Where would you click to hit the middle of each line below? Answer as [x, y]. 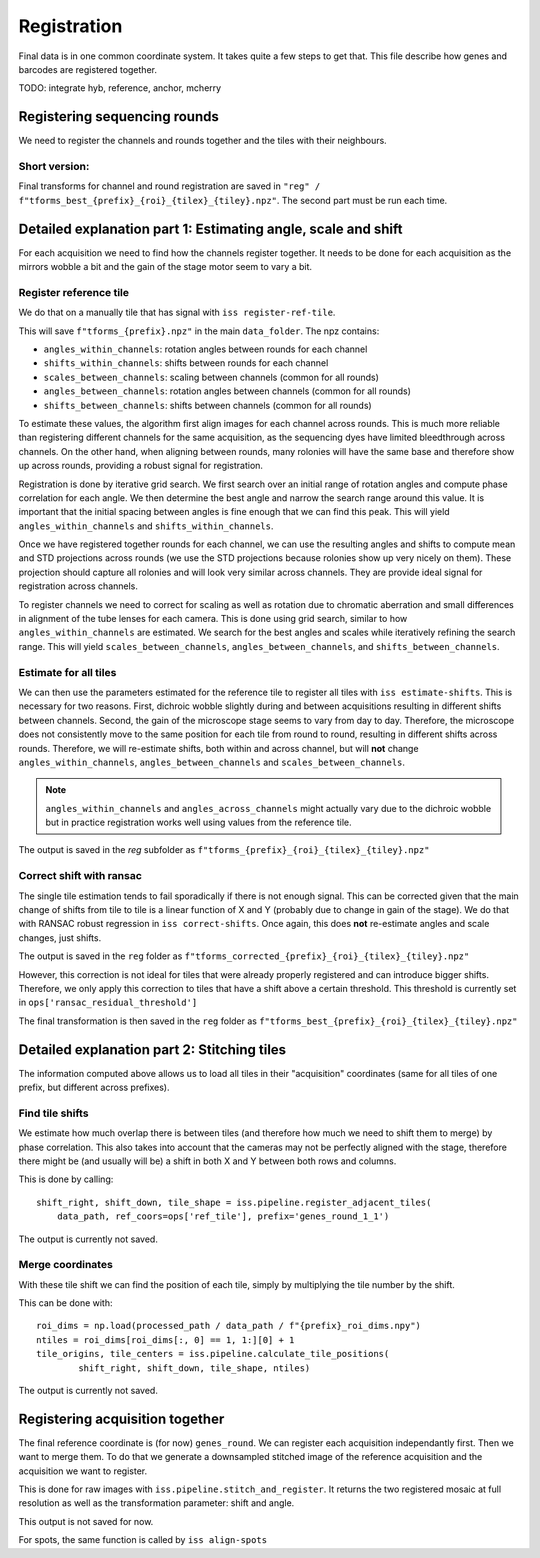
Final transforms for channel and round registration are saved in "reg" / [169, 186]
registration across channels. [78, 586]
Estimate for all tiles [67, 672]
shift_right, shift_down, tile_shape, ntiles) [194, 1368]
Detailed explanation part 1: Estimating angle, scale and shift [210, 228]
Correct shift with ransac [80, 876]
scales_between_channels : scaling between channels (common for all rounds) [211, 377]
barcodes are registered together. [87, 69]
